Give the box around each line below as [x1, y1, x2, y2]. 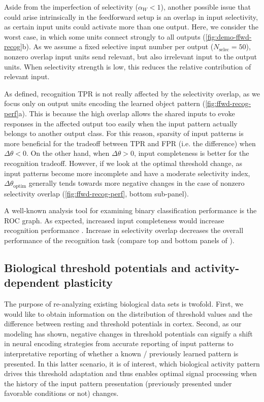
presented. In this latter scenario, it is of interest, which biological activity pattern [4, 358, 260, 368]
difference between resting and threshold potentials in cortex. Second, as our [4, 318, 242, 329]
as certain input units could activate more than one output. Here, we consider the [4, 21, 258, 32]
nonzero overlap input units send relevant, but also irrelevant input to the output [4, 51, 257, 61]
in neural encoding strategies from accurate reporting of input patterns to [4, 338, 234, 349]
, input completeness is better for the [134, 148, 249, 158]
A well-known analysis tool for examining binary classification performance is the [4, 205, 257, 216]
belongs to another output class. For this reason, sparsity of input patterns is [4, 128, 244, 139]
